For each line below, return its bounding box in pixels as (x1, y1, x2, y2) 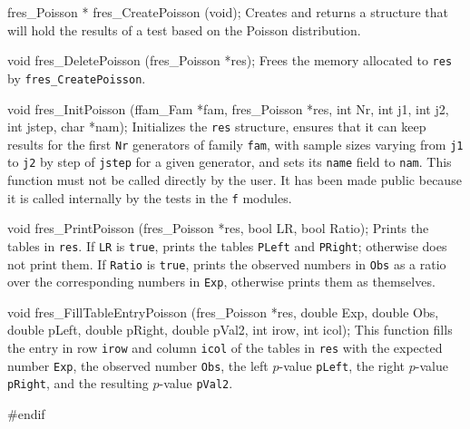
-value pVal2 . (159, 374, 233, 393)
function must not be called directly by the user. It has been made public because (7, 171, 462, 190)
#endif (7, 405, 45, 424)
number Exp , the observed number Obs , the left (7, 356, 269, 375)
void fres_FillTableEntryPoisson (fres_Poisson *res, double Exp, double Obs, (7, 302, 439, 321)
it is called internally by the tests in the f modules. (7, 188, 292, 207)
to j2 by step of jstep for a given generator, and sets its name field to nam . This (7, 152, 452, 171)
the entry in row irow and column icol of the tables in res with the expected (7, 338, 443, 357)
